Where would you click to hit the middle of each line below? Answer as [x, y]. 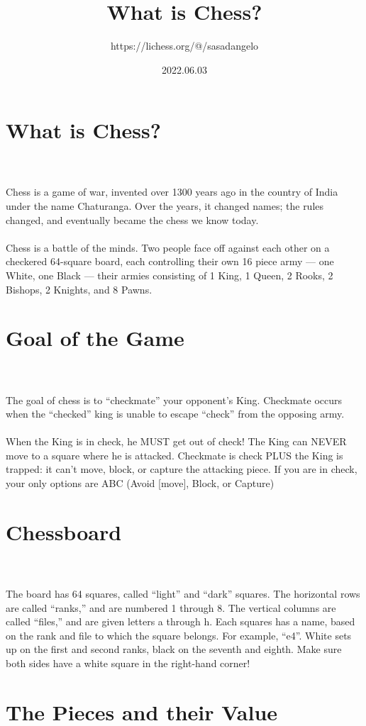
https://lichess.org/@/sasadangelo [184, 46]
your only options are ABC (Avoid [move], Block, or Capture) [140, 483]
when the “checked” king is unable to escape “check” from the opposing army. [175, 414]
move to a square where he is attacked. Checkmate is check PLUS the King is [174, 455]
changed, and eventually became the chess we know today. [132, 219]
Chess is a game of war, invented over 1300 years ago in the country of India [172, 192]
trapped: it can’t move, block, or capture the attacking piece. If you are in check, [182, 469]
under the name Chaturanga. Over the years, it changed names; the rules [165, 206]
